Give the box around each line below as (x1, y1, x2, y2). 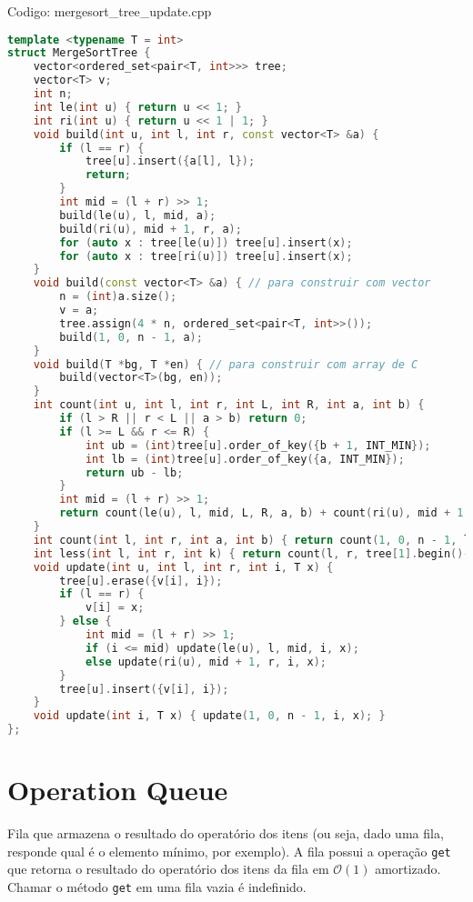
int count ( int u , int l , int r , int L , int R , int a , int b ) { (33, 398, 425, 412)
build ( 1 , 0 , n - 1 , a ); (59, 330, 203, 344)
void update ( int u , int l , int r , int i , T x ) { (33, 560, 334, 574)
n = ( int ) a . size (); (59, 290, 177, 304)
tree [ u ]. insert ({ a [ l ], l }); (85, 155, 256, 168)
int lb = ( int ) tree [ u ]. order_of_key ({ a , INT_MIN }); (85, 452, 405, 466)
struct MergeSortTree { (7, 46, 151, 60)
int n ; (33, 87, 73, 101)
